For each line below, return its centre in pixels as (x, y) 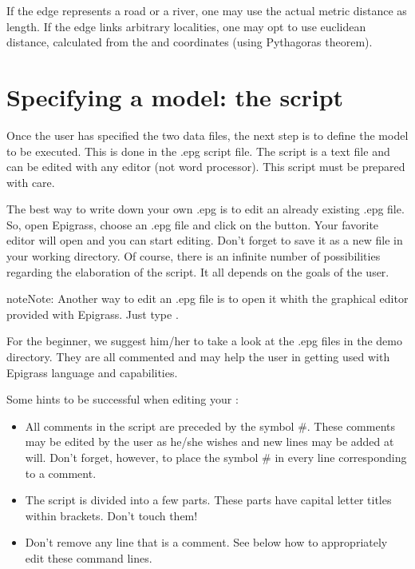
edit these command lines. (89, 557)
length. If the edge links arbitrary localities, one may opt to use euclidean (186, 26)
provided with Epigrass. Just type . (93, 314)
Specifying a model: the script (175, 96)
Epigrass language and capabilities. (92, 372)
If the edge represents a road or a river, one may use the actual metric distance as (207, 10)
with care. (31, 182)
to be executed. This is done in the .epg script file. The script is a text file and (198, 151)
